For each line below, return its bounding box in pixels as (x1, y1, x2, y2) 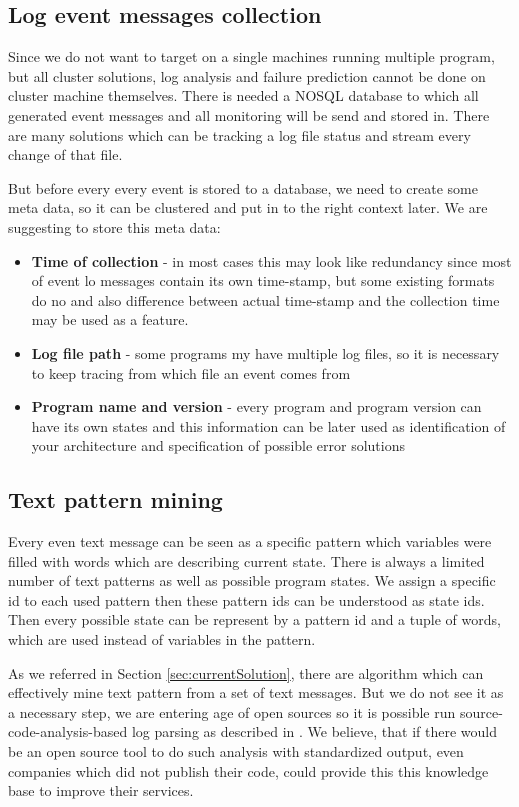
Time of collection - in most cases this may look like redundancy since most (31, 250, 512, 271)
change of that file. (8, 144, 123, 165)
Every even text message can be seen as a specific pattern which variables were (8, 531, 492, 552)
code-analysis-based (8, 721, 128, 742)
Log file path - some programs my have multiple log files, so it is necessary (31, 342, 500, 363)
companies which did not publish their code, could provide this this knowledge (8, 760, 489, 781)
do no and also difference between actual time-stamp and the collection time (31, 289, 500, 310)
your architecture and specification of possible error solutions (31, 435, 405, 456)
